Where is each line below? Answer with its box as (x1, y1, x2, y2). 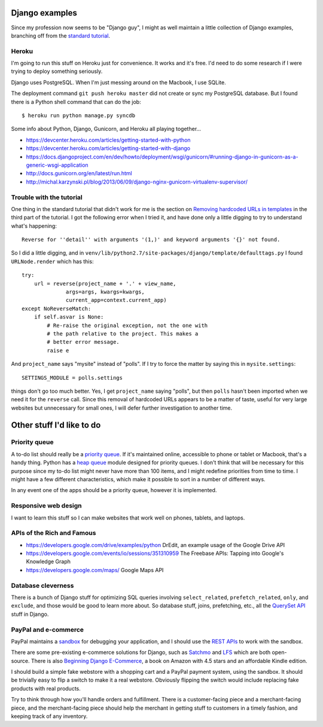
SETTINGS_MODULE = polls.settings (22, 374, 123, 381)
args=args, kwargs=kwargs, (66, 289, 145, 295)
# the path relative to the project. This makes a (47, 330, 199, 337)
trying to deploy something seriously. (11, 68, 103, 75)
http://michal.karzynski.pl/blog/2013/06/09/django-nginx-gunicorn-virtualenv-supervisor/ (26, 178, 248, 185)
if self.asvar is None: (33, 314, 104, 320)
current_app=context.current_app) (66, 297, 167, 304)
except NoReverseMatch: (22, 305, 92, 312)
